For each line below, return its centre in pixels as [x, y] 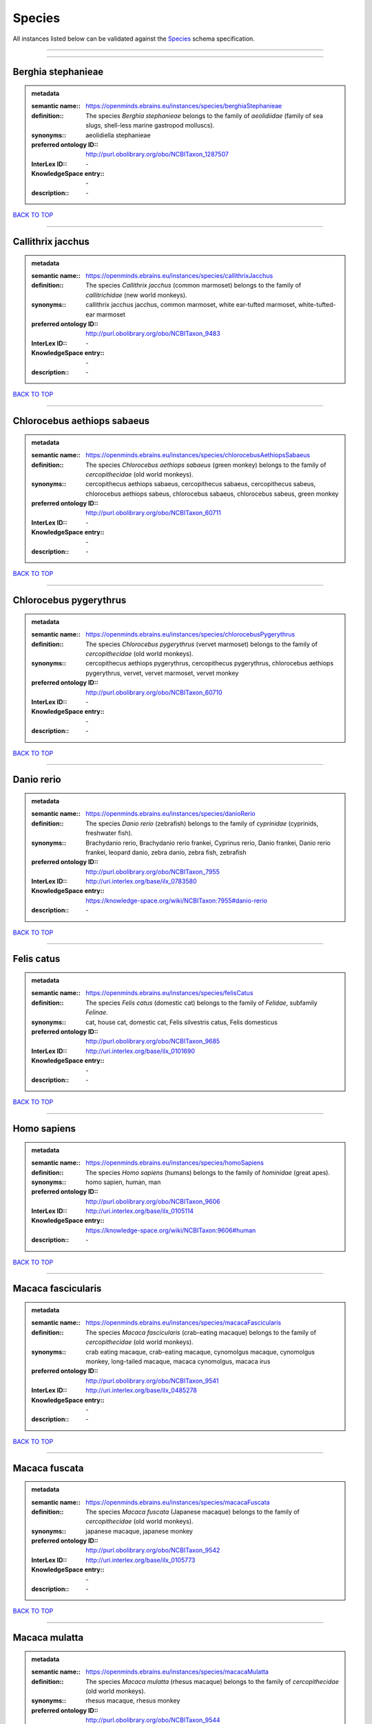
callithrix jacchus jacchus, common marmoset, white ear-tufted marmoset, [191, 305]
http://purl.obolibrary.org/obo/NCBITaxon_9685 [153, 1041]
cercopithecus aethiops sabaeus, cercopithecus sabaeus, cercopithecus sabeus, [201, 484]
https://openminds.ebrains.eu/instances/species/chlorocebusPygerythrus [190, 634]
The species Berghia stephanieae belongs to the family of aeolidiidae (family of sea [205, 116]
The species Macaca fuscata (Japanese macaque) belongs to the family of [193, 1512]
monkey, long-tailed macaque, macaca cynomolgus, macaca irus [178, 1361]
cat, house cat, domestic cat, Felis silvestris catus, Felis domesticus [182, 1022]
